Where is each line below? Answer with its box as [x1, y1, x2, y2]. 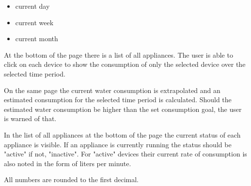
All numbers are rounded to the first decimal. [4, 174, 139, 185]
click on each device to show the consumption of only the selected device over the [4, 59, 246, 69]
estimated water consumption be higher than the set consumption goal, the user [4, 104, 242, 114]
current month [15, 33, 58, 44]
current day [15, 1, 50, 11]
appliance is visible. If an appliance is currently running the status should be [4, 139, 232, 149]
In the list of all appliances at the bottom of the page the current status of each [4, 129, 241, 139]
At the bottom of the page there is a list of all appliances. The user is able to [4, 49, 233, 60]
